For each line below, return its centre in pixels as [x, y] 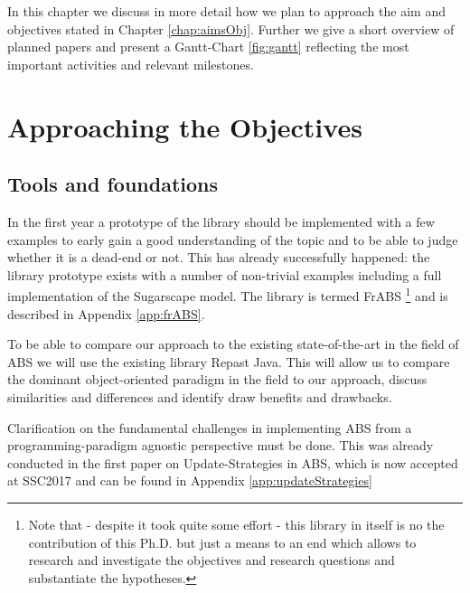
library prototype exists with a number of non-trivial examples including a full [225, 274]
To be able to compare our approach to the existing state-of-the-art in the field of [233, 344]
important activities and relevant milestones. [131, 64]
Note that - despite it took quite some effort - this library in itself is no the [236, 524]
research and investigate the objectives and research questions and [211, 560]
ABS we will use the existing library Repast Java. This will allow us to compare [229, 361]
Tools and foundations [113, 184]
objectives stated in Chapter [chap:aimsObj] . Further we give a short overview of [231, 28]
